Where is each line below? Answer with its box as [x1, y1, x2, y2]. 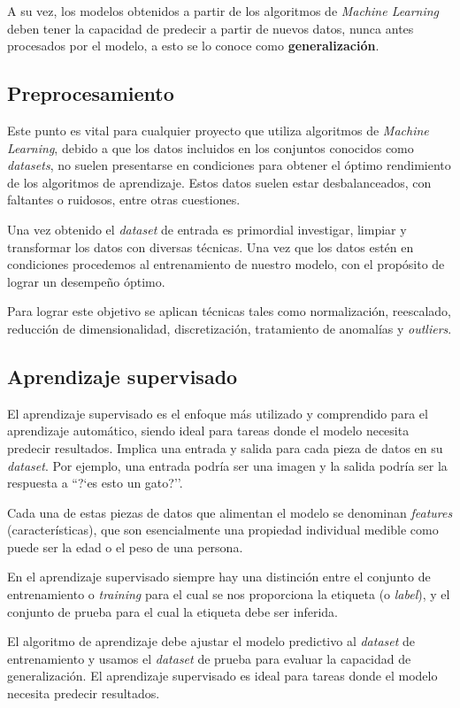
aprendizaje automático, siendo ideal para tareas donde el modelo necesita [7, 421, 410, 440]
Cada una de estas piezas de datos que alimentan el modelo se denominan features [7, 503, 453, 521]
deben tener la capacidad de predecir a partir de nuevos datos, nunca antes [7, 19, 414, 37]
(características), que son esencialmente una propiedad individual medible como [7, 520, 439, 539]
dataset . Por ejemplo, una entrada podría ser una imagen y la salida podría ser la [7, 456, 448, 474]
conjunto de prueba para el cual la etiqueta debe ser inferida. [7, 602, 338, 620]
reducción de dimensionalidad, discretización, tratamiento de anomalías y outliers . [7, 319, 452, 337]
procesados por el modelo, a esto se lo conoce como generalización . [7, 36, 379, 55]
